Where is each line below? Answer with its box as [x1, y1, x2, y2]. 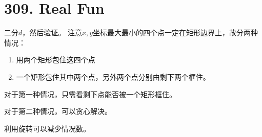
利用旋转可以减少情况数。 [4, 123, 90, 133]
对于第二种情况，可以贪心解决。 [4, 106, 112, 117]
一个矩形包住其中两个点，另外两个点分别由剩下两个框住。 [16, 71, 210, 82]
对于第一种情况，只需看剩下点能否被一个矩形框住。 [4, 88, 176, 99]
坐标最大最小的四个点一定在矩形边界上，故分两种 [93, 27, 258, 38]
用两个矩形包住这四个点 [16, 54, 95, 65]
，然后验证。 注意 [22, 27, 82, 38]
